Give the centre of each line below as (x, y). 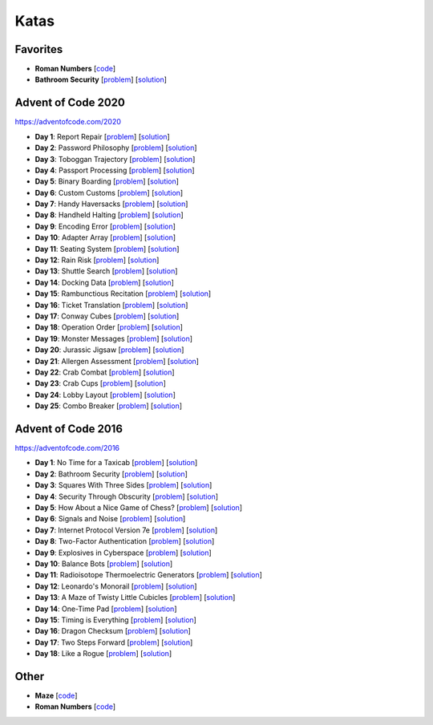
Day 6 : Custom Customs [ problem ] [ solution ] (109, 192)
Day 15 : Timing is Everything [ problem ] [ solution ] (115, 620)
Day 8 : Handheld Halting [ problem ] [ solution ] (109, 215)
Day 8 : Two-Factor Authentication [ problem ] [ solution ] (125, 541)
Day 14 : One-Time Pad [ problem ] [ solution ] (106, 609)
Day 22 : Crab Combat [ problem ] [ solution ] (105, 372)
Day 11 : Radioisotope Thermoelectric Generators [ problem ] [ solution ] (148, 575)
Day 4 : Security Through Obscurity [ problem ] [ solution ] (127, 496)
